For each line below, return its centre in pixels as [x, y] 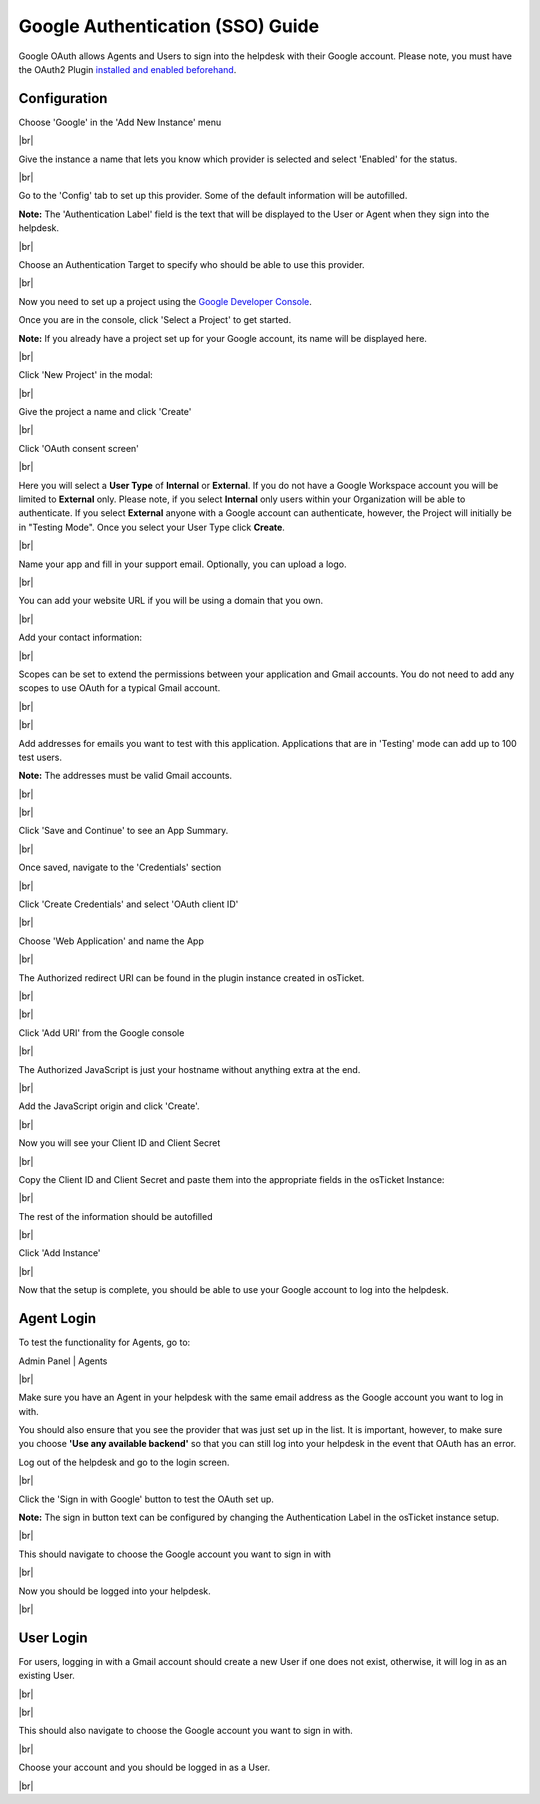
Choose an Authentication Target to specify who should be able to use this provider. [191, 264]
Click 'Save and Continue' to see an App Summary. [123, 831]
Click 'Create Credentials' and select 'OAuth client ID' [128, 904]
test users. [40, 757]
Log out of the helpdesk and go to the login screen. [124, 1462]
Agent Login [57, 1318]
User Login [53, 1637]
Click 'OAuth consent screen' [79, 448]
